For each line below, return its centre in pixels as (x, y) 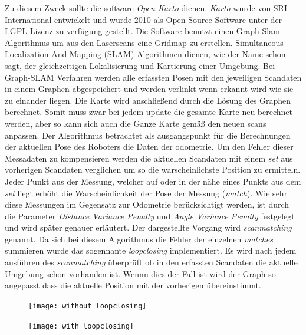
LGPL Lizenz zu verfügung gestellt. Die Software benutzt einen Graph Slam (142, 31)
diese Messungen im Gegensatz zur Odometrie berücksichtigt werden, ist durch (147, 204)
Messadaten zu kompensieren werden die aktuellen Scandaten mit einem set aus (149, 158)
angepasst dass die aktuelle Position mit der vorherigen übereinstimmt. (133, 285)
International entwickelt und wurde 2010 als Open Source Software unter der (144, 19)
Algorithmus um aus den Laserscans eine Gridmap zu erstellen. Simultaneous (144, 42)
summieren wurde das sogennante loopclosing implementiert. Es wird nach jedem (151, 250)
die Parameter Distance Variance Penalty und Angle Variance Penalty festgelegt (150, 216)
